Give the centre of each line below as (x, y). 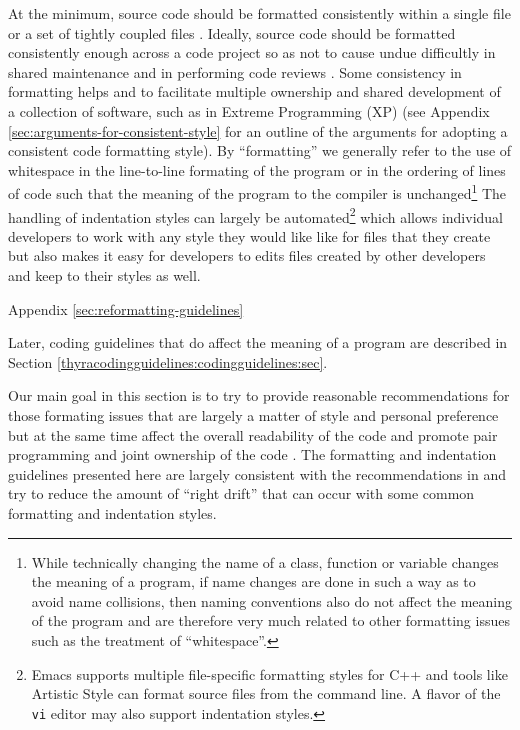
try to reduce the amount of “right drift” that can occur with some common (241, 493)
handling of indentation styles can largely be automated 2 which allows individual (256, 215)
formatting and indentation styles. (112, 512)
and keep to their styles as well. (104, 275)
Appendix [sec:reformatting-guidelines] (126, 308)
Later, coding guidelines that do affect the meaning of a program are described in (258, 342)
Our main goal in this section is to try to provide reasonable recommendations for (259, 395)
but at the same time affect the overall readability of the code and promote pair (253, 434)
